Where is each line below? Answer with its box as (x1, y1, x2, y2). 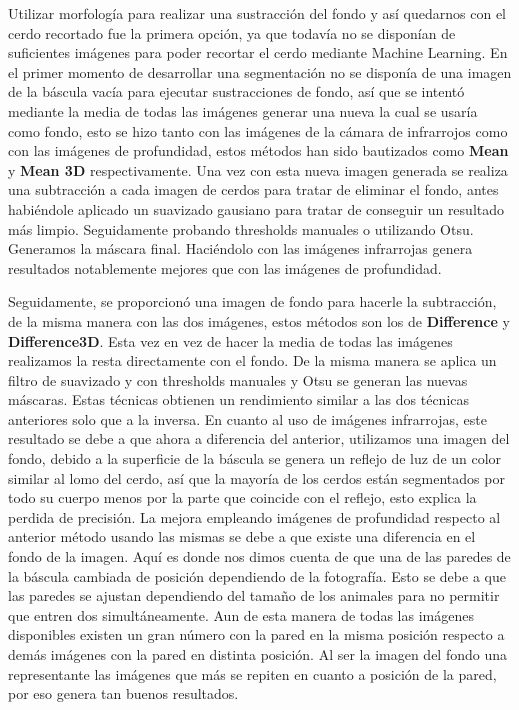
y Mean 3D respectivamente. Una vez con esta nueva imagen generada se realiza (8, 159, 508, 180)
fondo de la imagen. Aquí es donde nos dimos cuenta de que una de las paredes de (8, 546, 511, 567)
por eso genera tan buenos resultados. (8, 683, 239, 704)
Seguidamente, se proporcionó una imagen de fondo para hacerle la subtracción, (8, 291, 497, 312)
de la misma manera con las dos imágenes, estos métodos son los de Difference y (8, 310, 510, 331)
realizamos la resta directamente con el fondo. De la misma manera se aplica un (8, 350, 497, 371)
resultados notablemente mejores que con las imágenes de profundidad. (8, 257, 442, 278)
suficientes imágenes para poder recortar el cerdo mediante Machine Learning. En (8, 42, 508, 63)
